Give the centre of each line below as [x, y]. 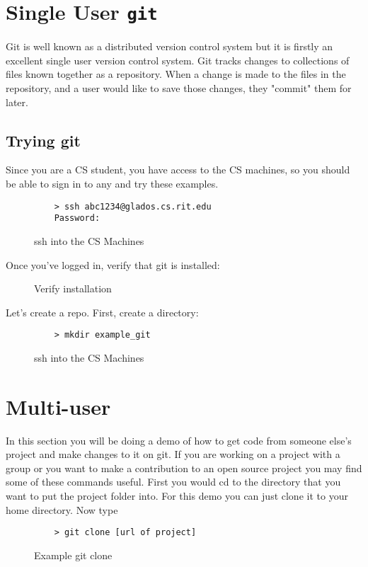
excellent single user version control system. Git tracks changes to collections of [178, 60]
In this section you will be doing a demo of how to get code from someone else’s [179, 440]
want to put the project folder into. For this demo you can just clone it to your [177, 496]
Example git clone [73, 555]
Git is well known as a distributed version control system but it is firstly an [169, 46]
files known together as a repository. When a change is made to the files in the [176, 74]
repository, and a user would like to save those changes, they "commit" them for [179, 88]
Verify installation [73, 288]
